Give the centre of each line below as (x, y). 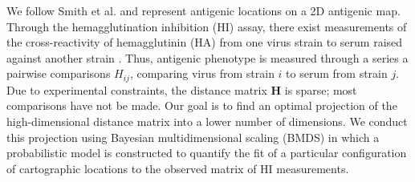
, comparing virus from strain (202, 73)
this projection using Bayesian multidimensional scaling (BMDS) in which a (193, 137)
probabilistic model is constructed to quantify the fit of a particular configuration (207, 153)
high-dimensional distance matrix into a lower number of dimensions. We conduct (207, 121)
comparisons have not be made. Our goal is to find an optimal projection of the (202, 105)
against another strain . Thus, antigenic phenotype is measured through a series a (207, 57)
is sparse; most (321, 89)
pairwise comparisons (59, 73)
